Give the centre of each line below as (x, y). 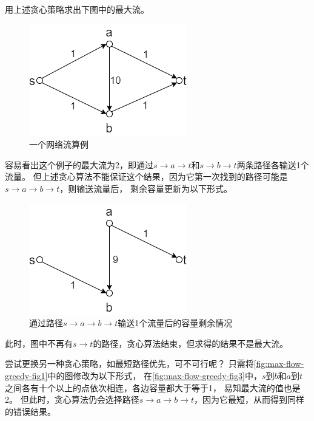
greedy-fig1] (26, 375)
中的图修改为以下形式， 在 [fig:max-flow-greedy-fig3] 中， (155, 375)
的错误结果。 (30, 411)
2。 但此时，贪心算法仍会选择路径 (72, 399)
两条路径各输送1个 (273, 164)
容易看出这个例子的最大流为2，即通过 (79, 164)
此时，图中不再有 (39, 343)
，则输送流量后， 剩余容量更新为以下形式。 (146, 188)
